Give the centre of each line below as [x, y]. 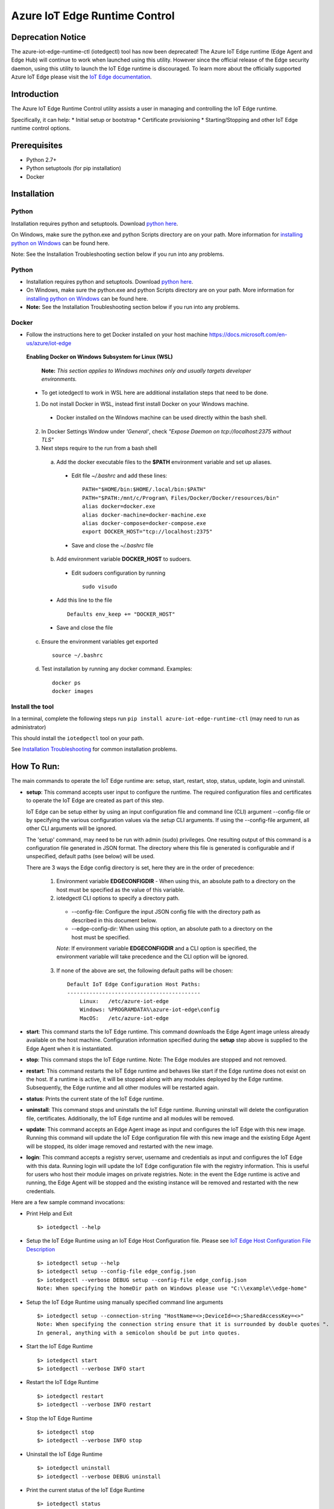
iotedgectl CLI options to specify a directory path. [118, 898]
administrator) [29, 727]
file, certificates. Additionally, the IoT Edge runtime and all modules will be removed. [130, 1118]
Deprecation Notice [49, 37]
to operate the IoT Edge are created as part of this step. [95, 800]
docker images [73, 691]
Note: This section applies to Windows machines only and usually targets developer [146, 371]
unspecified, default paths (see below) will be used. [90, 857]
